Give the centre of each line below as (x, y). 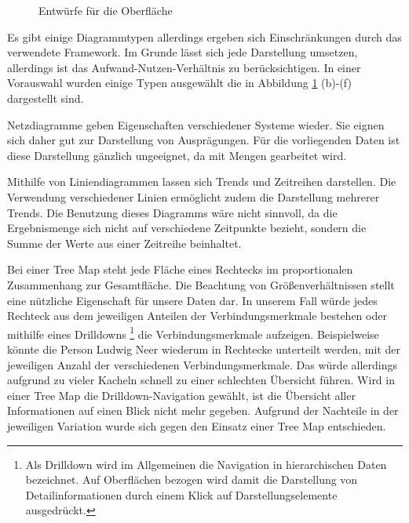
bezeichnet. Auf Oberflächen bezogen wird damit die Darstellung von (192, 479)
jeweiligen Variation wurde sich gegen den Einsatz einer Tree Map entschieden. (197, 425)
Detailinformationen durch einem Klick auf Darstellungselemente (181, 494)
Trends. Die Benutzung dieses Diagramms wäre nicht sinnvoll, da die (172, 212)
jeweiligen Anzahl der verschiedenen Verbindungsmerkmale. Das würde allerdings (202, 364)
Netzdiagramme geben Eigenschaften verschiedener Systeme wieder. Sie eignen (196, 124)
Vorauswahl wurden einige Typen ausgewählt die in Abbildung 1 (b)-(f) (179, 83)
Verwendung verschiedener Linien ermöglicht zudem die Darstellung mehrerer (194, 196)
